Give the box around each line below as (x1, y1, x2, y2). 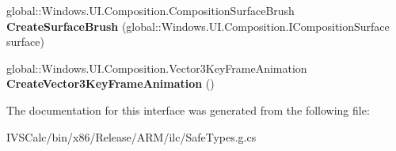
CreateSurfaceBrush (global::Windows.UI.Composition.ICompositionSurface (6, 17, 390, 34)
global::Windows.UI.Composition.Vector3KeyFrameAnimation (6, 59, 307, 76)
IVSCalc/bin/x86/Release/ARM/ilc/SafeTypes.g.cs (6, 128, 257, 145)
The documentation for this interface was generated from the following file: (6, 101, 370, 118)
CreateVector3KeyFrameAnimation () (6, 75, 215, 92)
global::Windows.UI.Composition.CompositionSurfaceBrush (6, 2, 295, 18)
